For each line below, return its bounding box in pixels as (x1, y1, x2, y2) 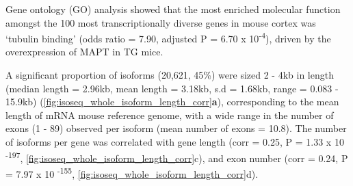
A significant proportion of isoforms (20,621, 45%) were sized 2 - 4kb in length (5, 68, 334, 82)
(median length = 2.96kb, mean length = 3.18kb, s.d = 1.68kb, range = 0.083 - (5, 81, 339, 95)
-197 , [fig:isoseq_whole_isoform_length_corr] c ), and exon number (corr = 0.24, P (5, 148, 348, 165)
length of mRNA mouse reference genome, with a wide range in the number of (5, 107, 334, 122)
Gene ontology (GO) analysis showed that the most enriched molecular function (5, 2, 341, 16)
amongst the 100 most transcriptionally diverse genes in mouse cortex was (5, 15, 316, 29)
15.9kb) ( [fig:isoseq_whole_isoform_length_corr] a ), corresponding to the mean (5, 94, 339, 109)
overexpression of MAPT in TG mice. (5, 44, 164, 59)
